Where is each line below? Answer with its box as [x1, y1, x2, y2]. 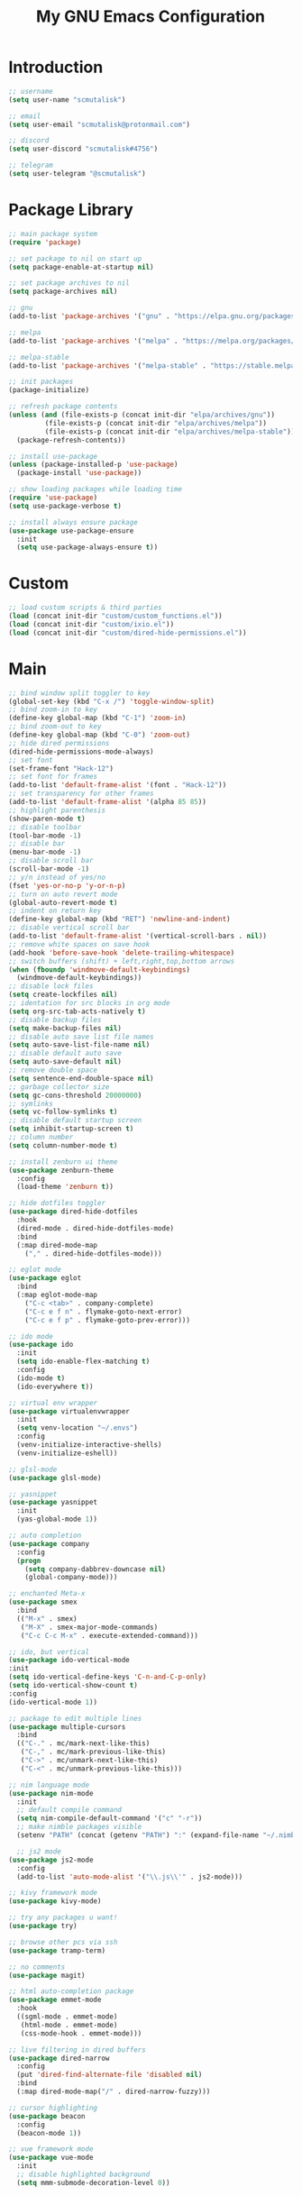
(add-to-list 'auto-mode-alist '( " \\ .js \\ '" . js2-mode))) [16, 1872, 243, 1881]
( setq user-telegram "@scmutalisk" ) [8, 169, 146, 178]
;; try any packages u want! [8, 1913, 118, 1922]
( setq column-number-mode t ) [8, 1140, 118, 1150]
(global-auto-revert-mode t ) [8, 898, 118, 907]
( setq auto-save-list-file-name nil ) [8, 1040, 151, 1049]
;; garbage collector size [8, 1082, 110, 1092]
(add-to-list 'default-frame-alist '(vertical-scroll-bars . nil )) [8, 931, 268, 940]
